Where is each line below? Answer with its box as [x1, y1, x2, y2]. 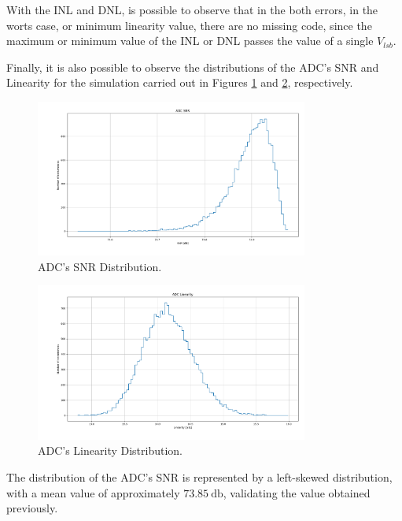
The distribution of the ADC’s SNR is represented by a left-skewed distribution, [6, 468, 393, 485]
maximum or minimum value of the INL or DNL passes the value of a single [6, 32, 374, 49]
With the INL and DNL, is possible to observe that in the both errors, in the [6, 2, 378, 17]
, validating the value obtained [223, 484, 371, 501]
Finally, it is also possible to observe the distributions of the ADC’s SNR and [6, 58, 379, 75]
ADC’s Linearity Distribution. [38, 442, 183, 459]
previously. [6, 500, 58, 516]
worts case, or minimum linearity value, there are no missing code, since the [6, 17, 372, 33]
